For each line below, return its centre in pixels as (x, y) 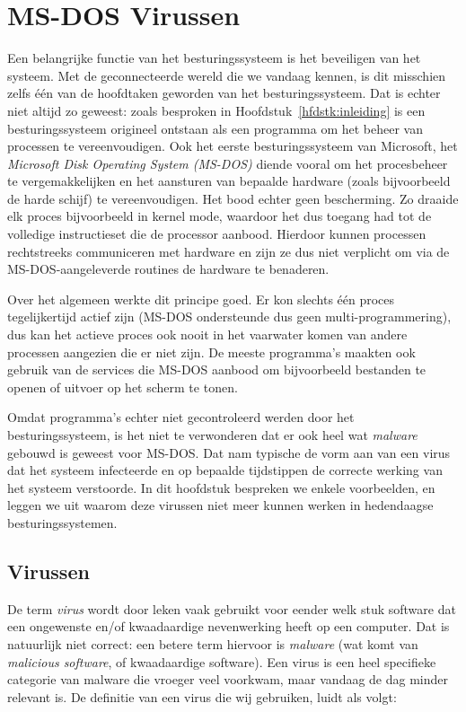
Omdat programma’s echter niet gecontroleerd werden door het (181, 417)
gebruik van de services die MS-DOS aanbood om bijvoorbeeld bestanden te (217, 369)
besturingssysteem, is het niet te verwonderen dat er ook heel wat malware (212, 435)
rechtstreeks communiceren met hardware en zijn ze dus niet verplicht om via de (229, 251)
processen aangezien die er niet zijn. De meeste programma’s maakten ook (211, 352)
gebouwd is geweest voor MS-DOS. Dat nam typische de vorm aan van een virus (229, 452)
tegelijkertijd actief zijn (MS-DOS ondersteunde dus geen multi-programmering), (229, 316)
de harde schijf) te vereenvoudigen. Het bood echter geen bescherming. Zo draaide (233, 198)
